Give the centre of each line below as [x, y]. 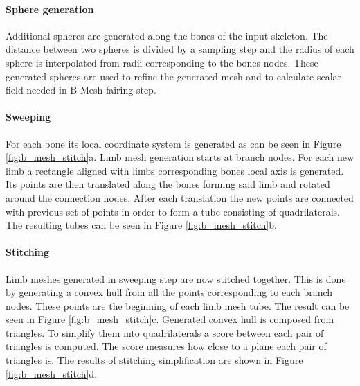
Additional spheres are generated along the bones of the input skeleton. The [167, 35]
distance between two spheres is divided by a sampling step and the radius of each [180, 49]
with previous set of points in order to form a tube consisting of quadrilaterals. [173, 211]
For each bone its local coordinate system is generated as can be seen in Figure [173, 143]
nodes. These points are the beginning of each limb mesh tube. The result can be [178, 305]
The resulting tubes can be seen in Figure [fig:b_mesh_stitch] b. [141, 225]
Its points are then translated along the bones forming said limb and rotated [168, 184]
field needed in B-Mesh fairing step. [81, 90]
